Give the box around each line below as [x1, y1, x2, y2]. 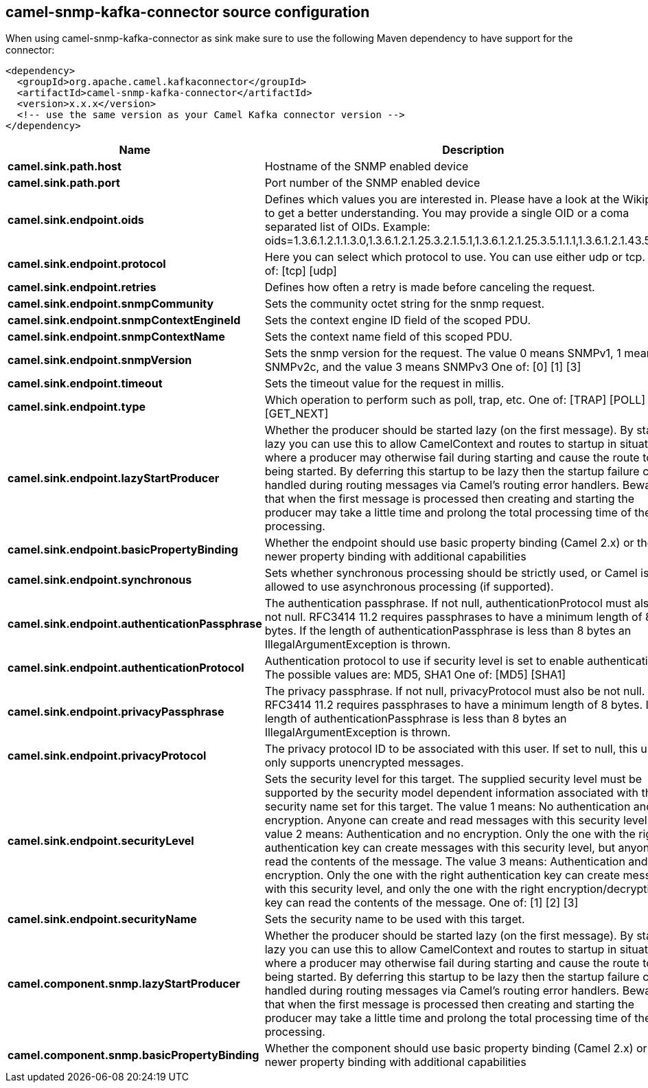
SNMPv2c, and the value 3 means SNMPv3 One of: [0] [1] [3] [264, 360, 581, 374]
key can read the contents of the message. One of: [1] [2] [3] [264, 896, 579, 910]
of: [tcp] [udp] [264, 264, 337, 278]
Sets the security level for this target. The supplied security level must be [264, 772, 643, 786]
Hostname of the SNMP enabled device [264, 159, 469, 174]
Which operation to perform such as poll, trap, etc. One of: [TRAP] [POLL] [264, 393, 646, 407]
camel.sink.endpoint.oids [8, 213, 144, 227]
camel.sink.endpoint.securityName [8, 912, 197, 927]
